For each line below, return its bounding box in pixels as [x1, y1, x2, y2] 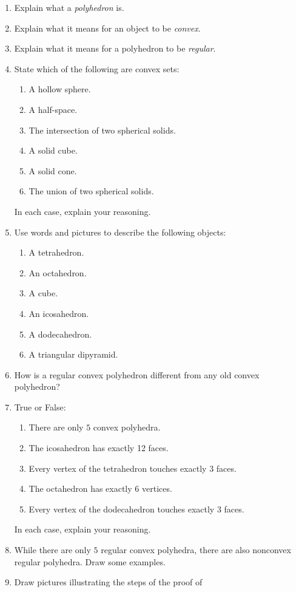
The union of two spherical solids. [29, 185, 154, 197]
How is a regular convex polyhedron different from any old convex [14, 368, 260, 381]
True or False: [14, 400, 66, 413]
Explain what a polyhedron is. [14, 1, 124, 13]
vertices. [141, 482, 172, 495]
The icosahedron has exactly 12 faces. [29, 441, 169, 454]
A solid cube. [29, 144, 78, 157]
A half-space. [29, 103, 78, 115]
